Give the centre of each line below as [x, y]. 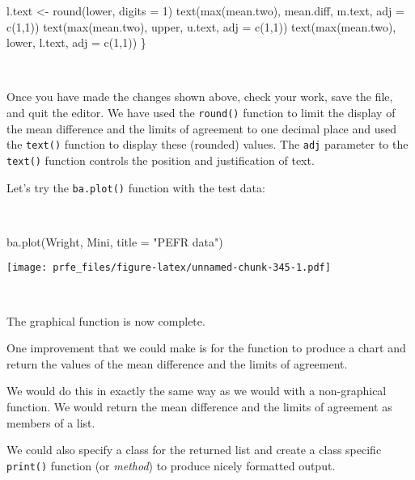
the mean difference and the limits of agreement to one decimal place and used [202, 128]
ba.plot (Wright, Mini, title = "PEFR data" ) [115, 241]
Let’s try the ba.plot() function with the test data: [136, 187]
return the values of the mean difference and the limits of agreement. [177, 363]
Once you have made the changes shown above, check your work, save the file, [200, 97]
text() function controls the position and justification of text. [161, 160]
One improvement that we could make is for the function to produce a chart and [206, 348]
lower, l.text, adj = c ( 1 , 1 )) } [76, 42]
